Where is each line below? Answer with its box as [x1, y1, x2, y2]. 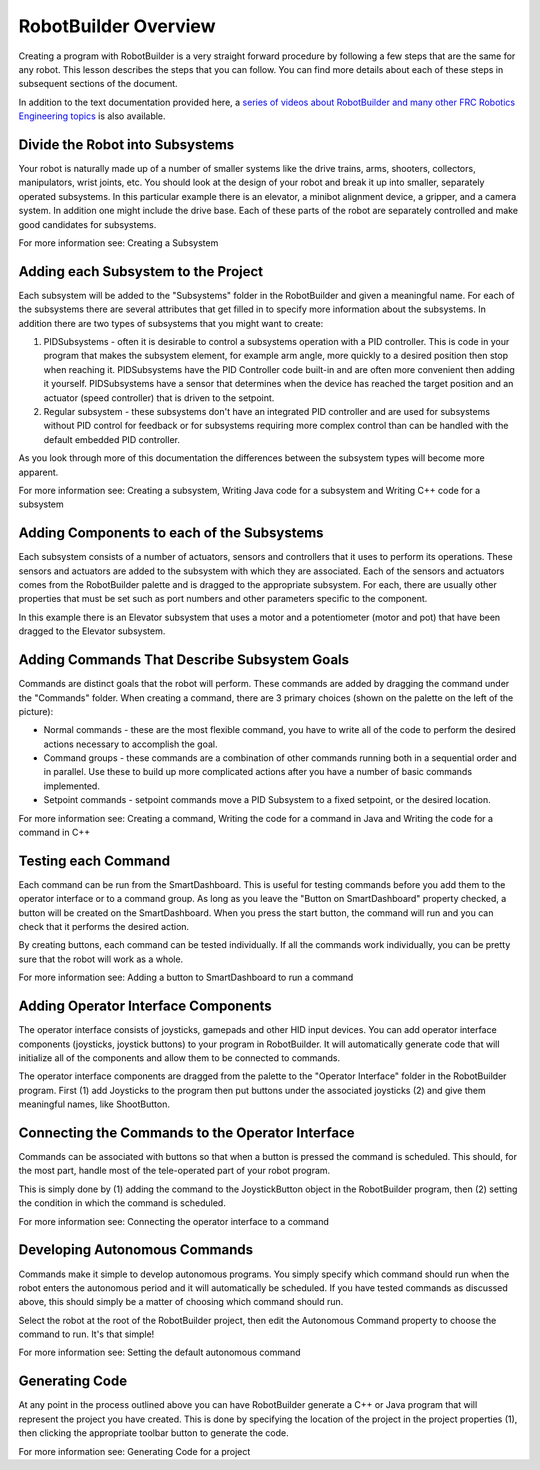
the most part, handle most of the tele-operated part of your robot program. [18, 1165, 331, 1177]
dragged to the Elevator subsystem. [18, 625, 166, 637]
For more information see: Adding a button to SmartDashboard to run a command [18, 971, 354, 984]
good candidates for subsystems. [18, 218, 157, 230]
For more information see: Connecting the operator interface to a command [18, 1215, 330, 1227]
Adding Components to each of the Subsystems [18, 525, 324, 542]
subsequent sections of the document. [18, 78, 179, 90]
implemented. [43, 780, 100, 792]
